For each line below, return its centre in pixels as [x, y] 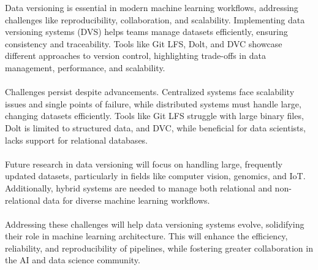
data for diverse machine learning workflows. [127, 200]
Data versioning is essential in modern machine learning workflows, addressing [152, 7]
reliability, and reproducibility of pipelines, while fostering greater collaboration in [159, 248]
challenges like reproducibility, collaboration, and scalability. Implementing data [155, 19]
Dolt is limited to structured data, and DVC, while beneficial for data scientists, [155, 127]
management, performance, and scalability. [85, 67]
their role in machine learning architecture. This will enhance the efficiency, [146, 236]
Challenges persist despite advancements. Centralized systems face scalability [150, 92]
